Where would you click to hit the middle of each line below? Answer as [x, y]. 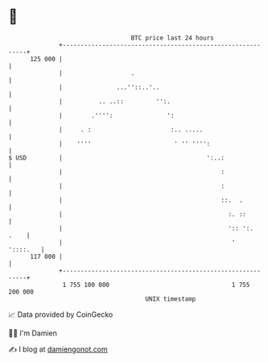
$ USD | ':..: [117, 158]
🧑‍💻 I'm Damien [33, 333]
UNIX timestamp [171, 299]
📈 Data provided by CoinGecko [61, 314]
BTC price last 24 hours [173, 38]
